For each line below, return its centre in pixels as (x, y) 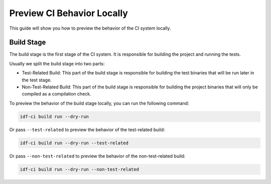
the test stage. (37, 80)
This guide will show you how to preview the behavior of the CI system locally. (90, 28)
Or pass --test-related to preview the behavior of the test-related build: (87, 129)
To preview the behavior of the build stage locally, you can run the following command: (99, 103)
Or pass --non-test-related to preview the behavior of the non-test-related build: (97, 156)
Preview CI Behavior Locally (69, 13)
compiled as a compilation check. (56, 94)
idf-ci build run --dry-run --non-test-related (79, 169)
